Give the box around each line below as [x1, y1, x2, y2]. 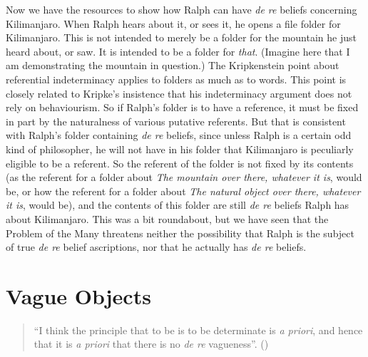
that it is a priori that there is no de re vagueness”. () [34, 336, 269, 351]
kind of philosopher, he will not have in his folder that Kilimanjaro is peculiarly [6, 141, 354, 156]
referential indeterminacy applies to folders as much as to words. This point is [6, 71, 347, 86]
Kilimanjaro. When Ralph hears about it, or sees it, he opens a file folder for [6, 16, 341, 31]
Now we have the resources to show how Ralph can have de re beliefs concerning [6, 2, 357, 16]
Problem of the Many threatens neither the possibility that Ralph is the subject [6, 225, 354, 240]
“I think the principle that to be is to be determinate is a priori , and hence [34, 322, 363, 337]
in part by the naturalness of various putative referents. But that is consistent [6, 113, 346, 128]
